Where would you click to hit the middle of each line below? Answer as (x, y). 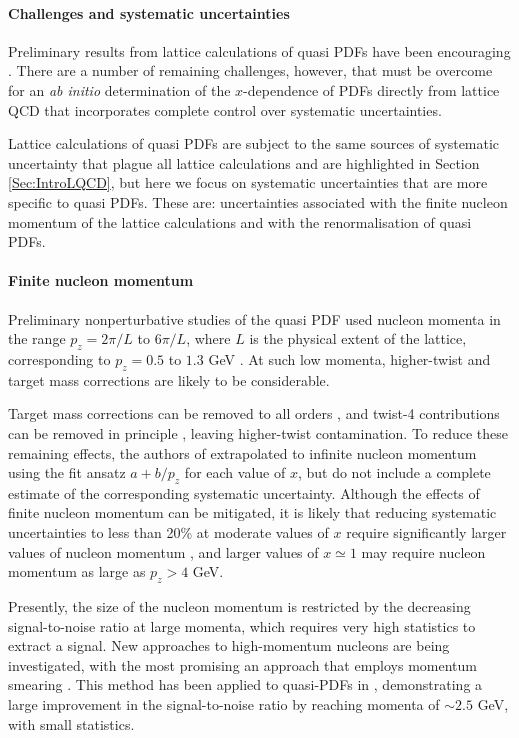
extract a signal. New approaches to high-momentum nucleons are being (229, 645)
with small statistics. (71, 723)
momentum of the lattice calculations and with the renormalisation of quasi (240, 221)
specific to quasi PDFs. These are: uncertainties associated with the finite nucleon (258, 201)
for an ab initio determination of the (119, 89)
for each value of (235, 472)
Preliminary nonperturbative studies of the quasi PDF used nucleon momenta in (254, 318)
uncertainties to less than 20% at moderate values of (168, 532)
